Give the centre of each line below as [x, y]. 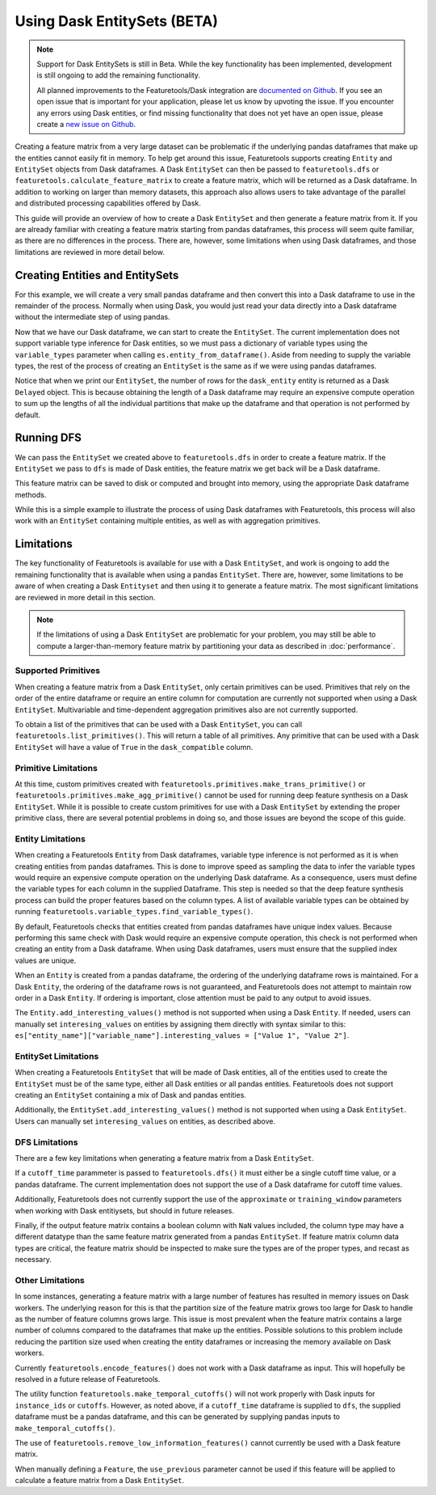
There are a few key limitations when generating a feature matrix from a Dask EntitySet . [164, 1158]
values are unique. [46, 960]
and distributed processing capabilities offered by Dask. [108, 203]
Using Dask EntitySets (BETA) [116, 21]
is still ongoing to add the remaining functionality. [119, 75]
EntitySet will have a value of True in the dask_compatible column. [134, 747]
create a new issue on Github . [86, 124]
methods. [31, 494]
